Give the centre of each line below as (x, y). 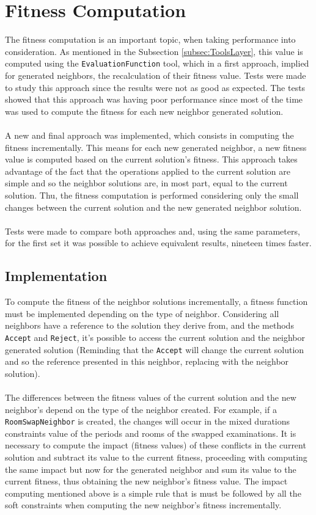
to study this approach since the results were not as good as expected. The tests (155, 87)
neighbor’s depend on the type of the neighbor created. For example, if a (141, 409)
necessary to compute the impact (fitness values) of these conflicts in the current (156, 445)
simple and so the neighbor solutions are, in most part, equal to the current (146, 183)
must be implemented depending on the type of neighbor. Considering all (142, 313)
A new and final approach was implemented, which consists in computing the (149, 135)
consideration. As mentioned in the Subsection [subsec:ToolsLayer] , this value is (154, 51)
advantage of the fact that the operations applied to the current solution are (148, 171)
